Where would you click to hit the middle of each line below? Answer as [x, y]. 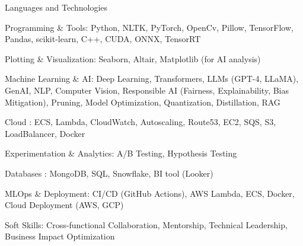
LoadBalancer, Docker [45, 133]
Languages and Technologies [56, 7]
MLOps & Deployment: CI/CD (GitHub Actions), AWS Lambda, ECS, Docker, [150, 193]
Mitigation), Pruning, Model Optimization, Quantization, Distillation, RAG [143, 102]
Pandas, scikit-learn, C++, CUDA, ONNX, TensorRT [103, 39]
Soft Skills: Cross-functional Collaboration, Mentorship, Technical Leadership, [146, 224]
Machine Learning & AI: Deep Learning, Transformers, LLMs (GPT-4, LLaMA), [152, 79]
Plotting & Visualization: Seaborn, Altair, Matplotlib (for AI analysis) [133, 58]
